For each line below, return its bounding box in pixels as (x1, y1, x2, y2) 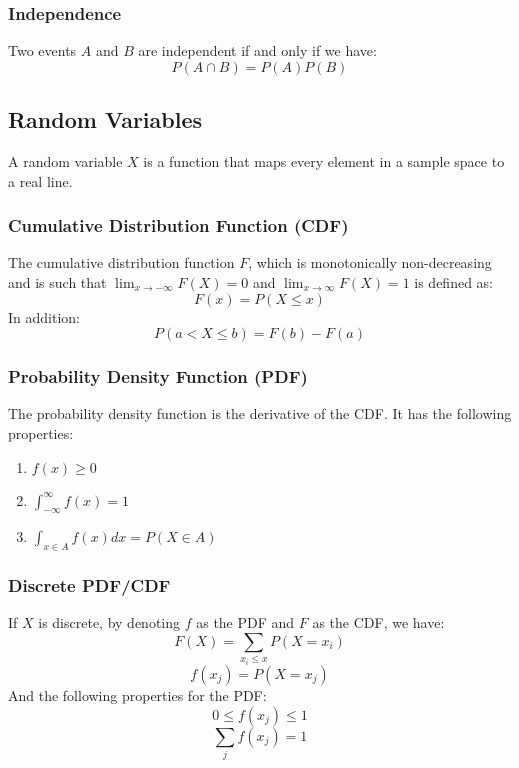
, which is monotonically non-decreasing (248, 252, 492, 273)
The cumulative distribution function (8, 252, 235, 273)
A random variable (8, 151, 123, 172)
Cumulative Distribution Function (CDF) (8, 213, 349, 238)
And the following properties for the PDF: (8, 684, 267, 705)
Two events (8, 40, 77, 61)
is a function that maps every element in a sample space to (143, 151, 505, 172)
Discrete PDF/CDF (8, 573, 171, 598)
